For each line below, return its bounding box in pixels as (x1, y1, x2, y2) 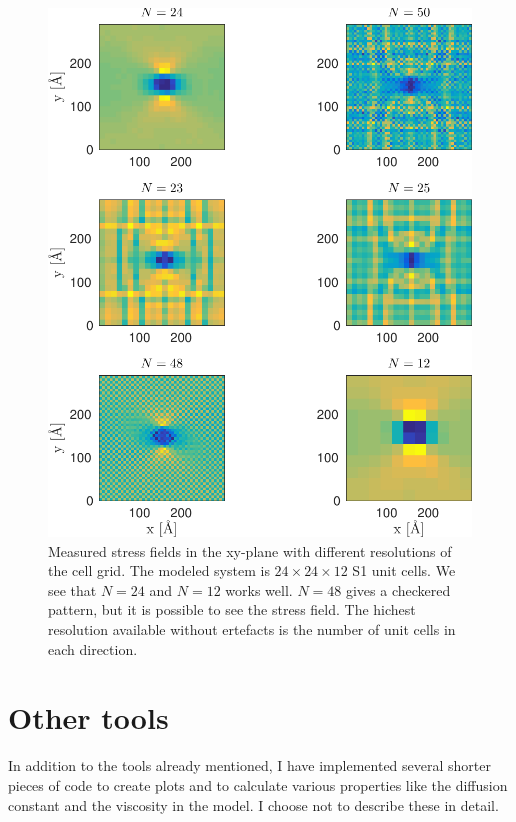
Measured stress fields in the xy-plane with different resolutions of (48, 540, 452, 561)
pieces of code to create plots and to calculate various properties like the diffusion (8, 774, 508, 795)
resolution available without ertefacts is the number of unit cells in (48, 619, 456, 640)
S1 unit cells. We (352, 560, 456, 581)
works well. (225, 579, 293, 600)
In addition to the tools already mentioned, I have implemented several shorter (8, 755, 491, 776)
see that (48, 579, 97, 600)
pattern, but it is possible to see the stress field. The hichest (48, 599, 416, 620)
